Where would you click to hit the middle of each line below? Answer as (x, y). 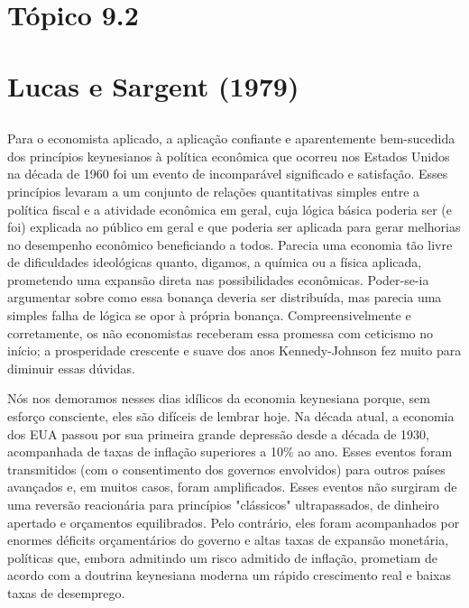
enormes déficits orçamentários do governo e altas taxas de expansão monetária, (228, 540)
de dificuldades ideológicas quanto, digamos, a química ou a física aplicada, (215, 262)
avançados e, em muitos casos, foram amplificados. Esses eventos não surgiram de (232, 487)
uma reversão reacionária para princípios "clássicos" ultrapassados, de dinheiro (223, 505)
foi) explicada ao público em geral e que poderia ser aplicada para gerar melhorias (234, 227)
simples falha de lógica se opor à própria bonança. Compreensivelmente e (209, 315)
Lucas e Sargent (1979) (153, 85)
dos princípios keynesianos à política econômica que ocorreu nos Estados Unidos (229, 156)
